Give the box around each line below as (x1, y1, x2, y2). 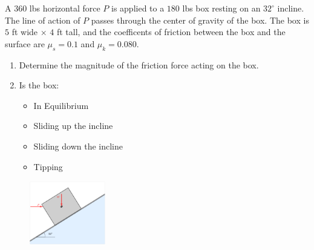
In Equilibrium (33, 99, 89, 111)
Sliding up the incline (33, 119, 113, 132)
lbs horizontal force (29, 2, 100, 14)
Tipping (33, 160, 63, 173)
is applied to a (111, 2, 165, 14)
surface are (5, 37, 45, 50)
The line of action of (5, 13, 80, 26)
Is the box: (19, 79, 59, 91)
